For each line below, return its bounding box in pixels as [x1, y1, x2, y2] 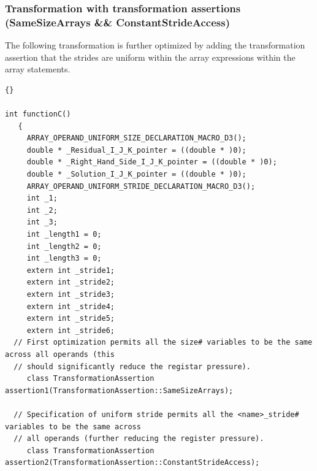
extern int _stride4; [26, 302, 115, 311]
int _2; [26, 205, 58, 215]
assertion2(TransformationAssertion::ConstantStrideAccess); [5, 458, 260, 467]
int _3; [26, 218, 58, 227]
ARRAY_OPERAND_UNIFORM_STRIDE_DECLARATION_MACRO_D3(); [26, 182, 256, 191]
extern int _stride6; [26, 326, 115, 335]
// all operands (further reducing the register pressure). [13, 434, 264, 443]
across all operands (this [5, 350, 115, 359]
